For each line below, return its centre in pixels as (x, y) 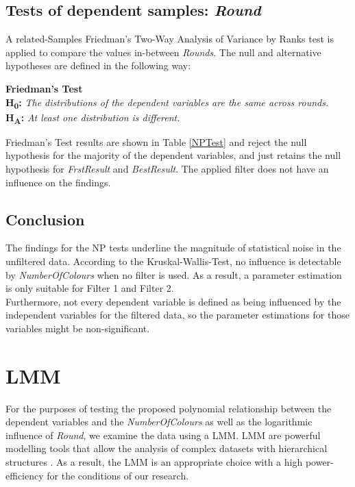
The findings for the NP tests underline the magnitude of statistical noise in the (173, 248)
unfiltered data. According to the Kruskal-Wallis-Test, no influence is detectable (173, 261)
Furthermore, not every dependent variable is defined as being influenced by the (173, 301)
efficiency (25, 475)
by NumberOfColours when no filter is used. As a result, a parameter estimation (174, 274)
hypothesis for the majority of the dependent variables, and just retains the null (173, 155)
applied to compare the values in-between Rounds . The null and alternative (163, 52)
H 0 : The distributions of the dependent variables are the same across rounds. (167, 103)
